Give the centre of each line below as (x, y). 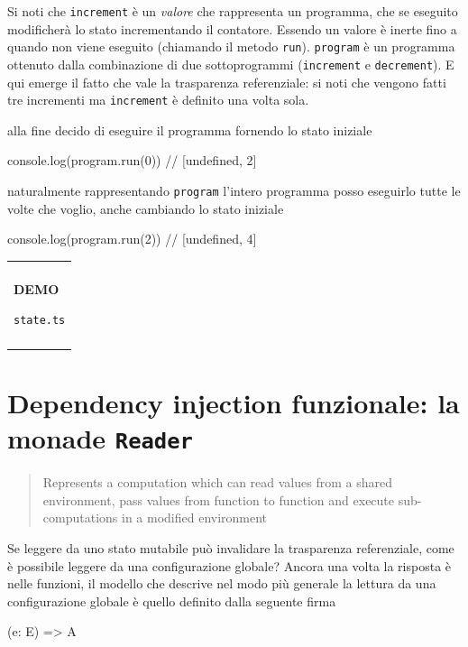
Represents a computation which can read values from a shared (217, 482)
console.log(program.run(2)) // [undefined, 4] (132, 239)
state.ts (40, 321)
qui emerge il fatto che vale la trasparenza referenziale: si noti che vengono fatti (227, 82)
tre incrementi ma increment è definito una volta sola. (158, 100)
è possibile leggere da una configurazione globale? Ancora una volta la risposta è (229, 565)
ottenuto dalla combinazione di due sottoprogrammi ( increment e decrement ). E (231, 64)
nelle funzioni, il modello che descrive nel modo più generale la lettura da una (222, 583)
